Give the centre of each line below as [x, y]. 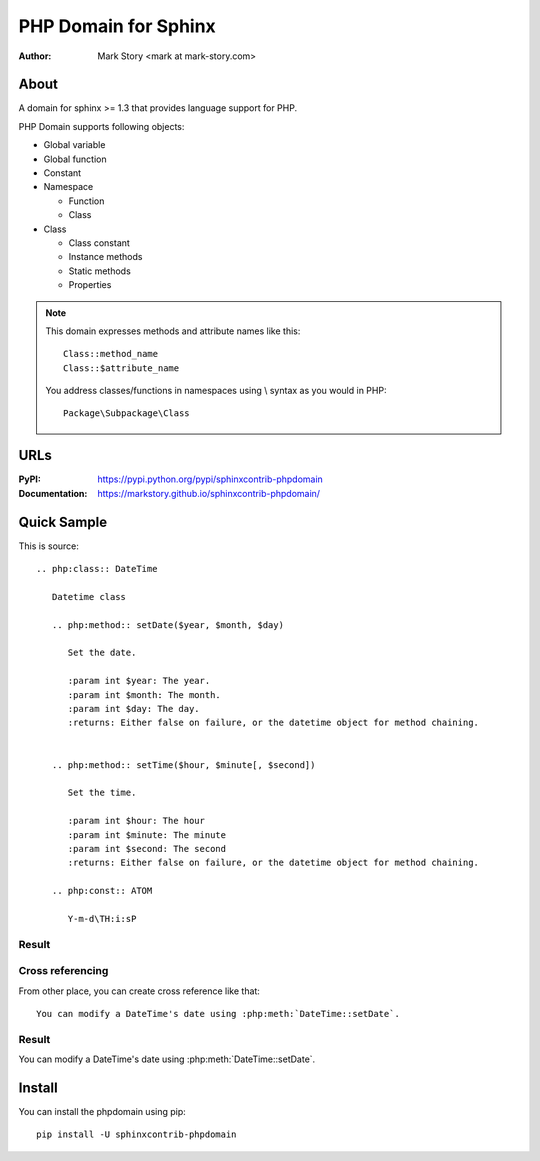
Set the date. [102, 653]
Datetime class [89, 596]
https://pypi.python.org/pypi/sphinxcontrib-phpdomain [210, 479]
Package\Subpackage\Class [126, 413]
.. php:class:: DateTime [97, 569]
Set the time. [102, 793]
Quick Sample [63, 521]
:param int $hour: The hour [136, 821]
